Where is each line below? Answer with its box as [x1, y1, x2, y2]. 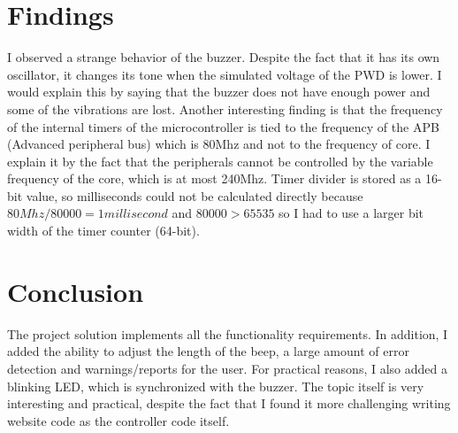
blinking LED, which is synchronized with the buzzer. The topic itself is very [7, 376, 424, 395]
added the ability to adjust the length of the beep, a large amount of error [7, 342, 409, 360]
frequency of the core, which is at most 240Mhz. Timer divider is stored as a [7, 169, 422, 188]
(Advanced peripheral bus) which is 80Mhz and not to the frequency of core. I [7, 135, 431, 153]
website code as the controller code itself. [7, 411, 230, 429]
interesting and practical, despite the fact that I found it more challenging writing [7, 394, 451, 413]
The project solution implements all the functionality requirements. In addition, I [7, 324, 448, 343]
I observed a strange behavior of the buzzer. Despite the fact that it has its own [7, 48, 440, 66]
